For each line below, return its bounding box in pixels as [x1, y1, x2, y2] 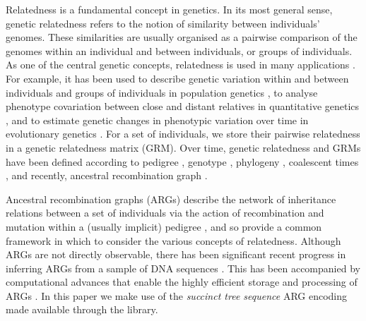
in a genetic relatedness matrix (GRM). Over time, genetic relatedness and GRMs [6, 140, 361, 155]
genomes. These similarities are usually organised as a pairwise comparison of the [6, 30, 358, 44]
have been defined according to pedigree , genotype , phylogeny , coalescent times [6, 154, 359, 169]
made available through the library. [6, 302, 158, 317]
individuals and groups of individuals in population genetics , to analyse [6, 85, 318, 99]
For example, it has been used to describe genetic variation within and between [6, 71, 349, 85]
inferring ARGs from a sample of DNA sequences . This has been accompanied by [6, 260, 360, 275]
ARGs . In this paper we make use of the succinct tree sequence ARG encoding [6, 288, 348, 303]
